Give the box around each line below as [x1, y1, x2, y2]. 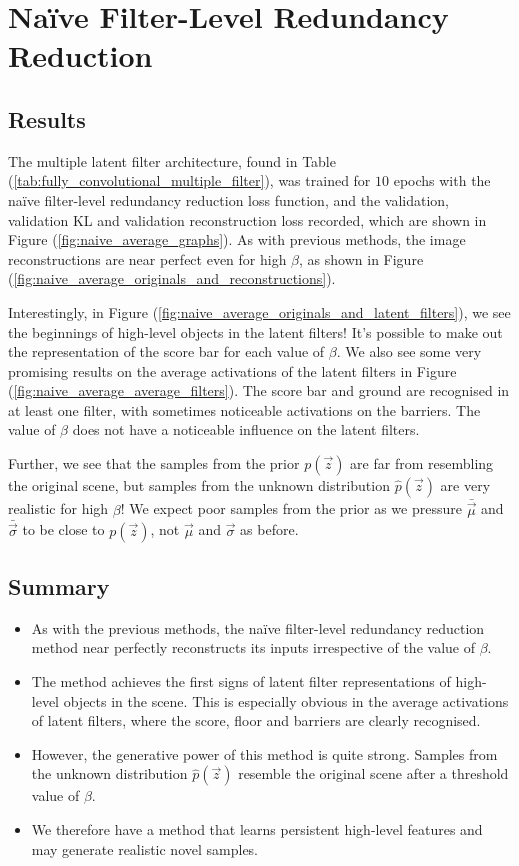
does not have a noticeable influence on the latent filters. [72, 419, 420, 440]
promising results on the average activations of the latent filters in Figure [8, 360, 457, 381]
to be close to [22, 519, 105, 540]
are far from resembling [350, 453, 494, 474]
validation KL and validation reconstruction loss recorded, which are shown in [8, 209, 487, 230]
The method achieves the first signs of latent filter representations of [31, 670, 451, 691]
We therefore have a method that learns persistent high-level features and [31, 818, 483, 839]
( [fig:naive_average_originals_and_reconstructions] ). [8, 268, 336, 289]
